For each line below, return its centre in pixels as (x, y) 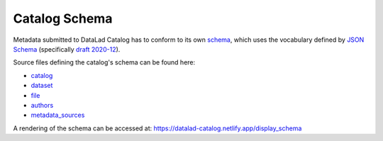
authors (42, 105)
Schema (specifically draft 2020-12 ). (67, 49)
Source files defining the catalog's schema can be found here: (104, 62)
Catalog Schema (63, 18)
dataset (42, 86)
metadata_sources (58, 115)
